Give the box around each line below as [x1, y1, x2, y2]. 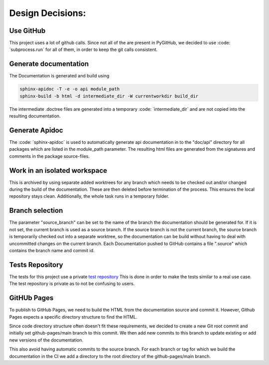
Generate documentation [9, 60, 89, 68]
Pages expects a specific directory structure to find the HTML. [9, 314, 137, 320]
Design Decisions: [9, 7, 86, 18]
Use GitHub [9, 26, 46, 35]
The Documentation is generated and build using [9, 73, 110, 79]
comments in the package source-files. [9, 153, 90, 159]
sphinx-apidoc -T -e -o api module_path [19, 86, 120, 92]
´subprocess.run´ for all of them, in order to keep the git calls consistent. [9, 46, 158, 52]
